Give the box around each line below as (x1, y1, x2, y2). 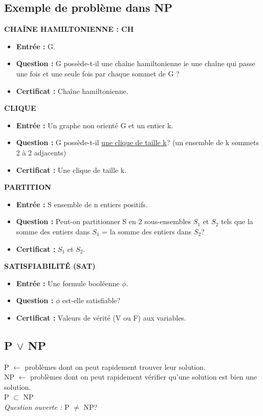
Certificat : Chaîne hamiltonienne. (16, 85, 128, 96)
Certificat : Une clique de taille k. (16, 164, 127, 175)
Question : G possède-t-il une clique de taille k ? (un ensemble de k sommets (16, 137, 259, 148)
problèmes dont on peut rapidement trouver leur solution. (25, 361, 206, 372)
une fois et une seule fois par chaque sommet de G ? (16, 68, 180, 78)
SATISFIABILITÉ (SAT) (4, 261, 96, 271)
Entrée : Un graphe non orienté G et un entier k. (16, 120, 173, 130)
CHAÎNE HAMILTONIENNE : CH (4, 24, 134, 34)
